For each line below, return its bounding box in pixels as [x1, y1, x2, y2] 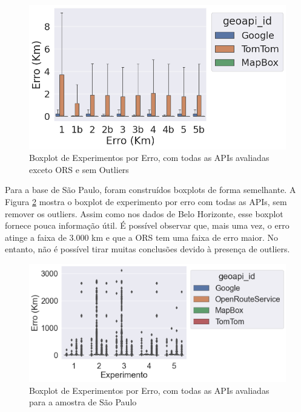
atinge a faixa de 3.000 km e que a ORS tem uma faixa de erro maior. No [5, 231, 278, 243]
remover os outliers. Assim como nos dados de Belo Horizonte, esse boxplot [5, 207, 283, 220]
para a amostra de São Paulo [29, 396, 137, 408]
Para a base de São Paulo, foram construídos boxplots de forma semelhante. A [5, 183, 296, 196]
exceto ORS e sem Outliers [29, 163, 129, 175]
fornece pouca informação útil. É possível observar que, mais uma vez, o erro [5, 219, 289, 232]
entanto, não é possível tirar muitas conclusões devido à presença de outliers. [5, 243, 290, 255]
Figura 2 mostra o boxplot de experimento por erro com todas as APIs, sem [5, 195, 287, 208]
